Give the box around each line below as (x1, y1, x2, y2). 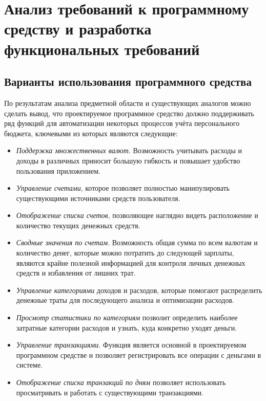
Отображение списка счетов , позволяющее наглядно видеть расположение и (16, 210, 258, 221)
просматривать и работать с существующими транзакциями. (16, 387, 203, 397)
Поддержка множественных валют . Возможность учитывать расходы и (16, 145, 242, 156)
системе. (16, 359, 43, 370)
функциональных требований (4, 38, 200, 59)
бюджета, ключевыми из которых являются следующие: (4, 127, 178, 138)
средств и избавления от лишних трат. (16, 267, 136, 278)
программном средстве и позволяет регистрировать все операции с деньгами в (16, 349, 261, 360)
